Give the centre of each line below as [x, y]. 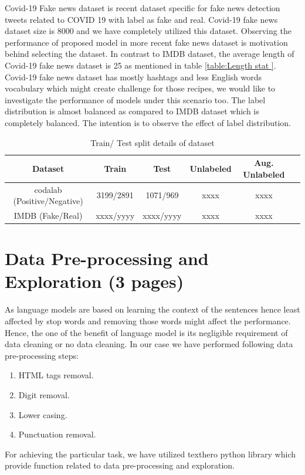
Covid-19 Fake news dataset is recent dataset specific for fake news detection [143, 8]
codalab [48, 189]
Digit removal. [44, 394]
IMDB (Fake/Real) [48, 215]
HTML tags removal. [56, 375]
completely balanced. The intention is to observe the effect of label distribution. [148, 122]
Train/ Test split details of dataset [152, 142]
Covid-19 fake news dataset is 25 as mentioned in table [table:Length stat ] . [140, 65]
